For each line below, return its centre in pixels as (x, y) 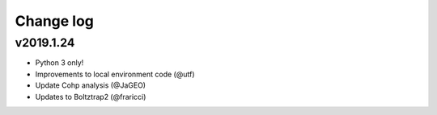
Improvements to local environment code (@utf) (115, 74)
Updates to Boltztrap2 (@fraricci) (91, 97)
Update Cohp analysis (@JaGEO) (90, 85)
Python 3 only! (59, 63)
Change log (55, 21)
